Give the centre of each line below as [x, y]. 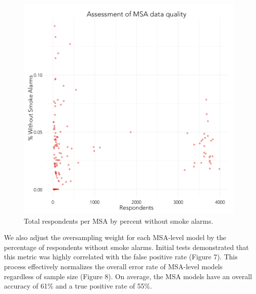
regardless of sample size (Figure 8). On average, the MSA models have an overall [128, 276]
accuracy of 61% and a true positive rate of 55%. [78, 286]
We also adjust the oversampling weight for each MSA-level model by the [115, 237]
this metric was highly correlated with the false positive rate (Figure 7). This [121, 257]
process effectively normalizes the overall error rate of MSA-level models [113, 266]
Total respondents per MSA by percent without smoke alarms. [119, 220]
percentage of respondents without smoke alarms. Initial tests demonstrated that [127, 247]
